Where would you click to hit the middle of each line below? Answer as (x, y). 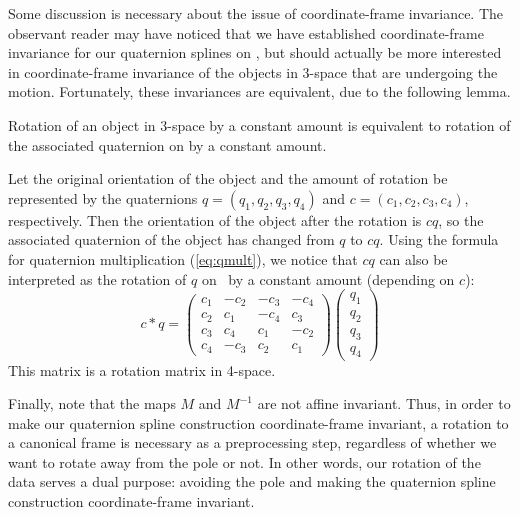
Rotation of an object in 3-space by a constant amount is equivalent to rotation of (259, 124)
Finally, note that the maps (92, 403)
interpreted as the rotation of (97, 278)
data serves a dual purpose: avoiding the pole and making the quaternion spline (252, 481)
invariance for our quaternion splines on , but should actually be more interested (255, 52)
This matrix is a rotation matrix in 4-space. (142, 369)
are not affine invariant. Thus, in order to (384, 403)
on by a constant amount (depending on (328, 278)
